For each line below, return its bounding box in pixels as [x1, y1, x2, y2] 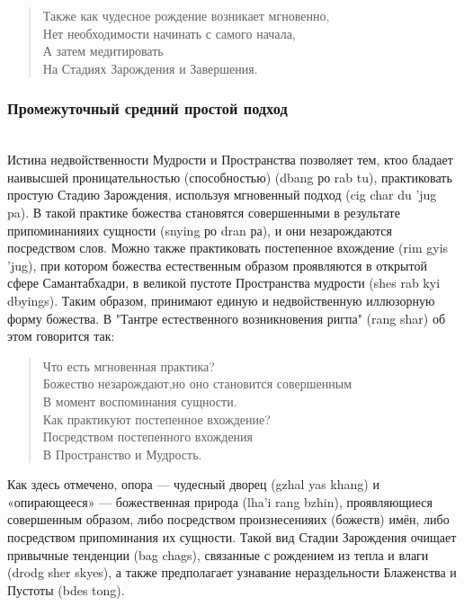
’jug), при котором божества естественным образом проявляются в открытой [7, 255, 427, 274]
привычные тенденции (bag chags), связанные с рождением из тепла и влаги [7, 545, 429, 564]
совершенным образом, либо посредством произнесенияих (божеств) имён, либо [7, 510, 450, 529]
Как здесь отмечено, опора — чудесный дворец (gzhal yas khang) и [7, 475, 379, 494]
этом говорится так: [7, 326, 115, 345]
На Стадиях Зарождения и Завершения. [42, 58, 258, 77]
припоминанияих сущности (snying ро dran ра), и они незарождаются [7, 220, 392, 239]
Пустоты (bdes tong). [7, 580, 125, 599]
